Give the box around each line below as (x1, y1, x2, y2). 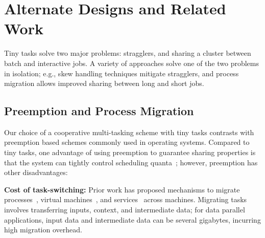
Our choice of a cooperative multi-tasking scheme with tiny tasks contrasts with (4, 126, 254, 137)
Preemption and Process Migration (4, 103, 194, 119)
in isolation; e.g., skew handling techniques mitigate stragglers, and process (4, 68, 239, 78)
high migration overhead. (4, 224, 82, 235)
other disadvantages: (4, 167, 68, 178)
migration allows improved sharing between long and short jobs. (4, 78, 204, 89)
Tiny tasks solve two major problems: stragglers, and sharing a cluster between (4, 48, 251, 58)
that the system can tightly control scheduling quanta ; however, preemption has (4, 157, 258, 167)
